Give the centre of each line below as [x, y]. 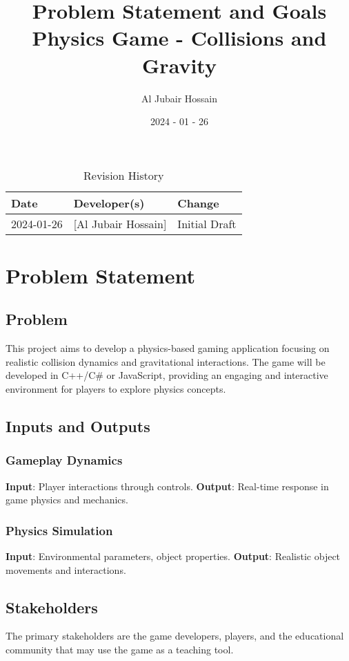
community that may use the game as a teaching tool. [120, 650]
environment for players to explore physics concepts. [116, 389]
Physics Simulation [59, 530]
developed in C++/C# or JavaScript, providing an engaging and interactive [167, 375]
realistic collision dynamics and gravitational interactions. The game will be [166, 361]
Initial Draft [207, 223]
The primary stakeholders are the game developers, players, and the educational [175, 636]
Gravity [179, 65]
